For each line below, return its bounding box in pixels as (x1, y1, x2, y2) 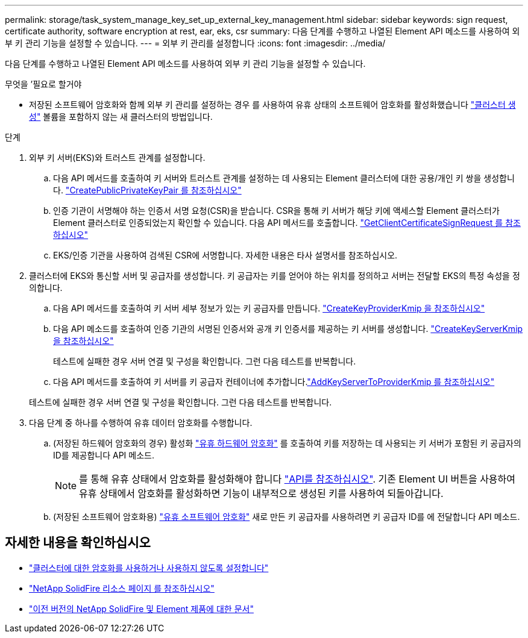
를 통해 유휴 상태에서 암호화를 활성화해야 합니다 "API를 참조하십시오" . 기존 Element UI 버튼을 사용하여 (79, 473, 516, 485)
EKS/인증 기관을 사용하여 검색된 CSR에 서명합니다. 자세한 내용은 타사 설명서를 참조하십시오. (53, 250, 398, 260)
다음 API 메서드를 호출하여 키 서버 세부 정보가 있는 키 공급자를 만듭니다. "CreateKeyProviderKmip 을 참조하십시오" (53, 303, 485, 313)
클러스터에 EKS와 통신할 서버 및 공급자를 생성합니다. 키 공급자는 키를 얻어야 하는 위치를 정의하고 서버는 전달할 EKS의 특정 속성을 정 (29, 271, 520, 281)
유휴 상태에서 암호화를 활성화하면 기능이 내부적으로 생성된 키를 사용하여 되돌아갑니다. (79, 487, 444, 499)
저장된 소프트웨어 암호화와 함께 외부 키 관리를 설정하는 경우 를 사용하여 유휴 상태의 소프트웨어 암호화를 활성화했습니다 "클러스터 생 (29, 99, 516, 110)
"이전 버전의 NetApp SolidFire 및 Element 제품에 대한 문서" (29, 603, 254, 614)
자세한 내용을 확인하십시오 (5, 535, 151, 551)
